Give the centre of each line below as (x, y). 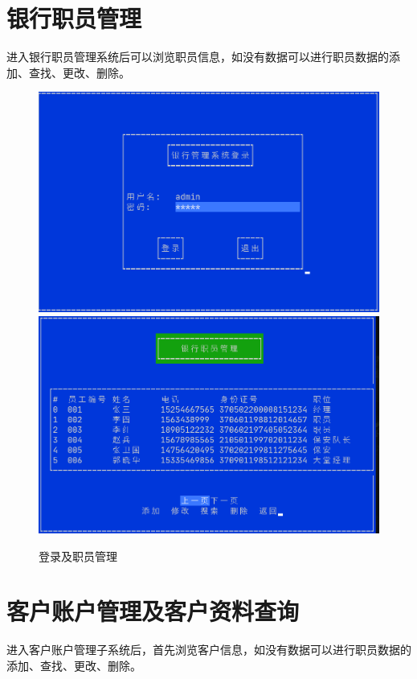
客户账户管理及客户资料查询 (153, 611)
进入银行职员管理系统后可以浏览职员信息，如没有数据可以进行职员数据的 (198, 57)
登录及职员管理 (78, 556)
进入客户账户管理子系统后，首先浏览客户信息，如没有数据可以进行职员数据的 (209, 650)
